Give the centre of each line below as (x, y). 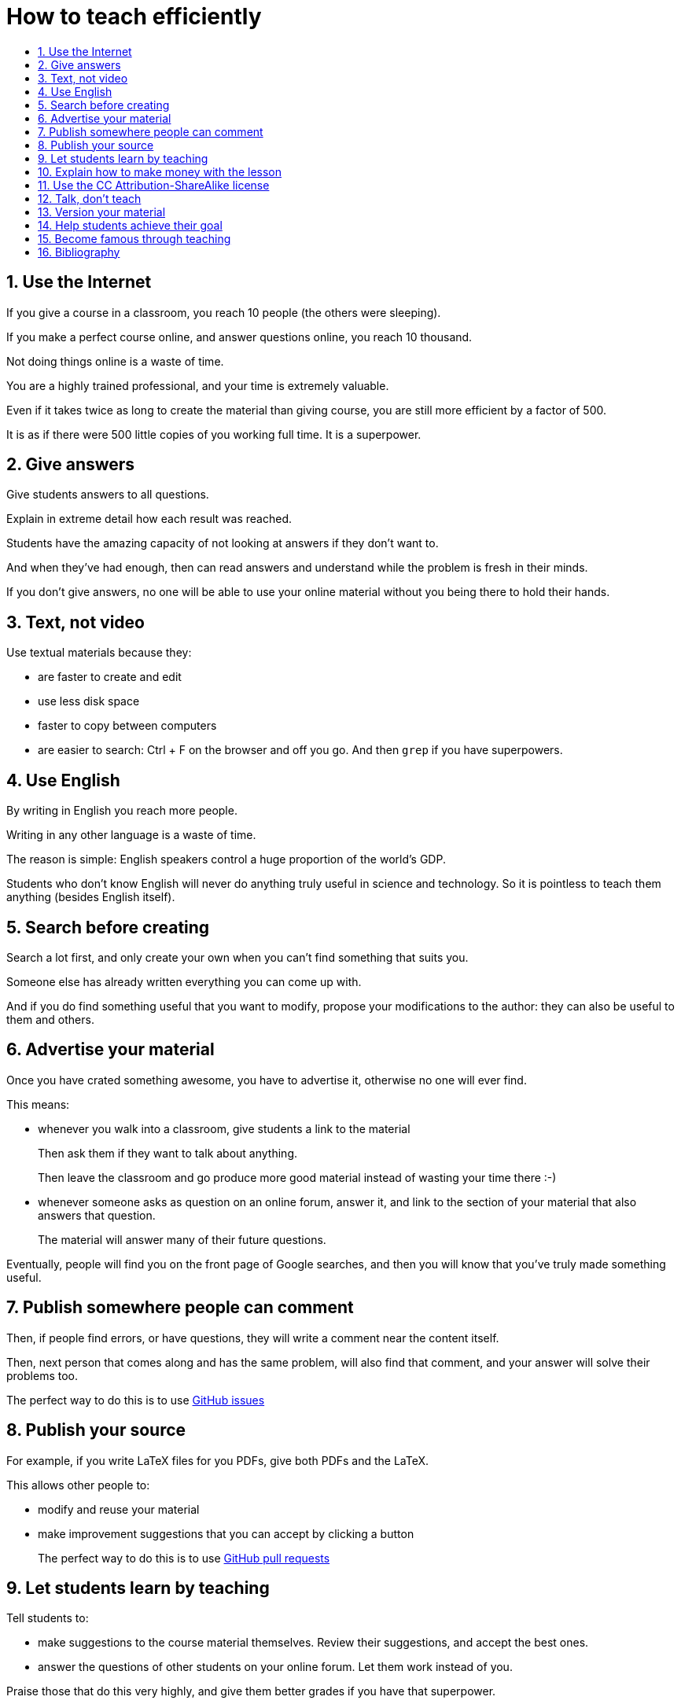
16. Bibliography (79, 252)
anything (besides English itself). (91, 897)
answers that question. (97, 1215)
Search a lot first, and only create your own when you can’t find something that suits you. (237, 957)
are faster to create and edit (110, 677)
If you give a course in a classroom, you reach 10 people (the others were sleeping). (224, 312)
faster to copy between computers (127, 726)
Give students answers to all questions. (108, 495)
